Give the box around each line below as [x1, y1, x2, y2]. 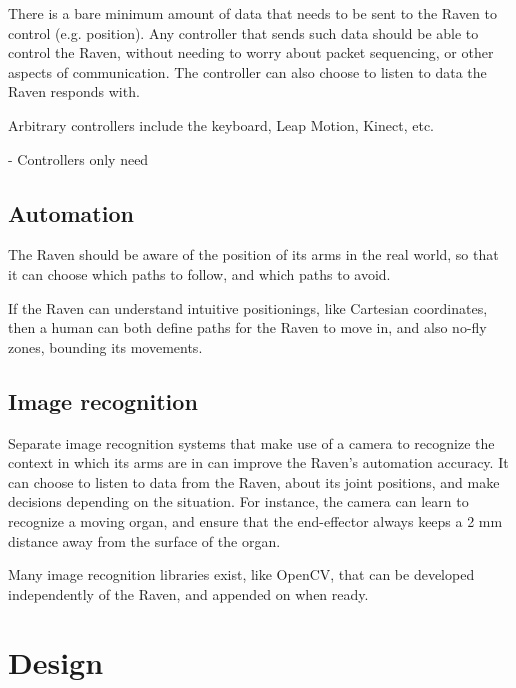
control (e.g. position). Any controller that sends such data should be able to [8, 22, 479, 43]
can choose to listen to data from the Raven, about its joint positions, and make [8, 471, 500, 492]
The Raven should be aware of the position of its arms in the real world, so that [8, 244, 499, 265]
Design [8, 642, 104, 683]
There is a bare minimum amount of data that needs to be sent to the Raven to [8, 3, 497, 23]
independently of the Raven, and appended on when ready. [8, 583, 369, 604]
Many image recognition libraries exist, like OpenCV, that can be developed [8, 564, 475, 585]
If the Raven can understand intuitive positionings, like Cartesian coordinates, [8, 297, 488, 318]
